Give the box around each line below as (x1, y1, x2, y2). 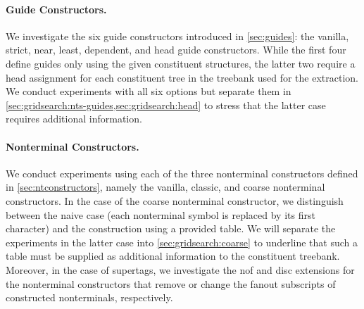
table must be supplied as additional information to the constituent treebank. (6, 248, 340, 263)
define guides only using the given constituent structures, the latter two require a (6, 56, 356, 70)
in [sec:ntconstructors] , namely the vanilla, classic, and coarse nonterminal (6, 179, 325, 194)
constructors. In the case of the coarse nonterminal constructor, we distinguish (6, 193, 344, 208)
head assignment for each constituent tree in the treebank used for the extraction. (6, 70, 358, 84)
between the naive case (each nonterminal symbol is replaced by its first (6, 207, 315, 222)
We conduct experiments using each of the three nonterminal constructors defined (6, 165, 358, 180)
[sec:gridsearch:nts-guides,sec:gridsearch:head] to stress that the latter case (6, 97, 326, 112)
